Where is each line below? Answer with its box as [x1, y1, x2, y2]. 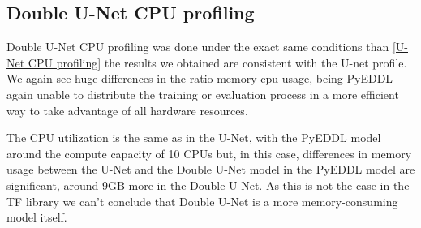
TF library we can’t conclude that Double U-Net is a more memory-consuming [6, 192, 398, 209]
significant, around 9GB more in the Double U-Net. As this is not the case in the [6, 176, 410, 193]
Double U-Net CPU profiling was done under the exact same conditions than [6, 38, 389, 55]
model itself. [6, 209, 67, 226]
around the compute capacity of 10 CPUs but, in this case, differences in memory [6, 144, 412, 161]
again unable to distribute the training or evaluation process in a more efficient [6, 85, 399, 102]
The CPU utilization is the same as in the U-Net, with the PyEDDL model [6, 129, 381, 146]
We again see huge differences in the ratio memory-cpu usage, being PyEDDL [6, 70, 393, 87]
